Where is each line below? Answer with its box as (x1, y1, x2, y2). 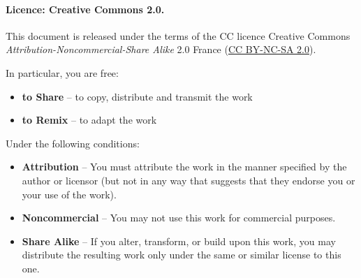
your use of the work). (22, 186, 117, 201)
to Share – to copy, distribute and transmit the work (22, 89, 253, 103)
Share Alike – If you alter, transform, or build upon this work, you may (22, 233, 336, 248)
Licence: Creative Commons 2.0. (6, 1, 165, 16)
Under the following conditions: (6, 136, 140, 150)
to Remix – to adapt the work (22, 112, 157, 127)
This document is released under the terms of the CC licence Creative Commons (6, 28, 351, 43)
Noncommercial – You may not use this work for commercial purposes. (22, 210, 336, 225)
